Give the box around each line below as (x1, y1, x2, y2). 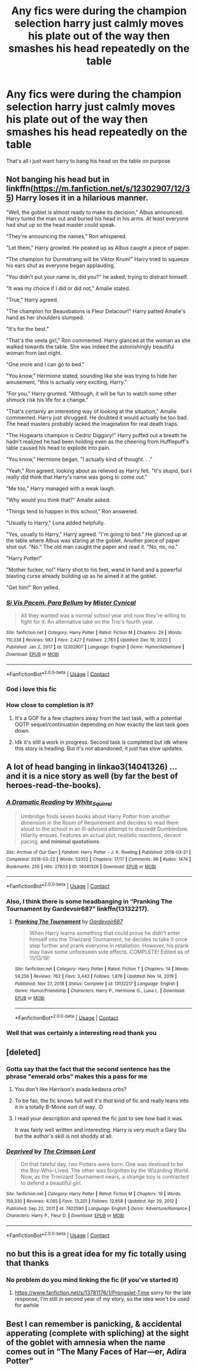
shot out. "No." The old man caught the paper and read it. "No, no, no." (6, 543, 179, 550)
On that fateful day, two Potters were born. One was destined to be (20, 1161, 184, 1168)
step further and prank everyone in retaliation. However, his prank (29, 942, 189, 949)
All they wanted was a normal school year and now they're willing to (20, 612, 186, 619)
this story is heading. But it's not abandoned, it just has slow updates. (14, 744, 184, 751)
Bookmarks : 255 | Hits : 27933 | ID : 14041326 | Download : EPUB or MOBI (6, 864, 156, 870)
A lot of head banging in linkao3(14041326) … (6, 762, 177, 772)
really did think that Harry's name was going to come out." (6, 473, 147, 480)
